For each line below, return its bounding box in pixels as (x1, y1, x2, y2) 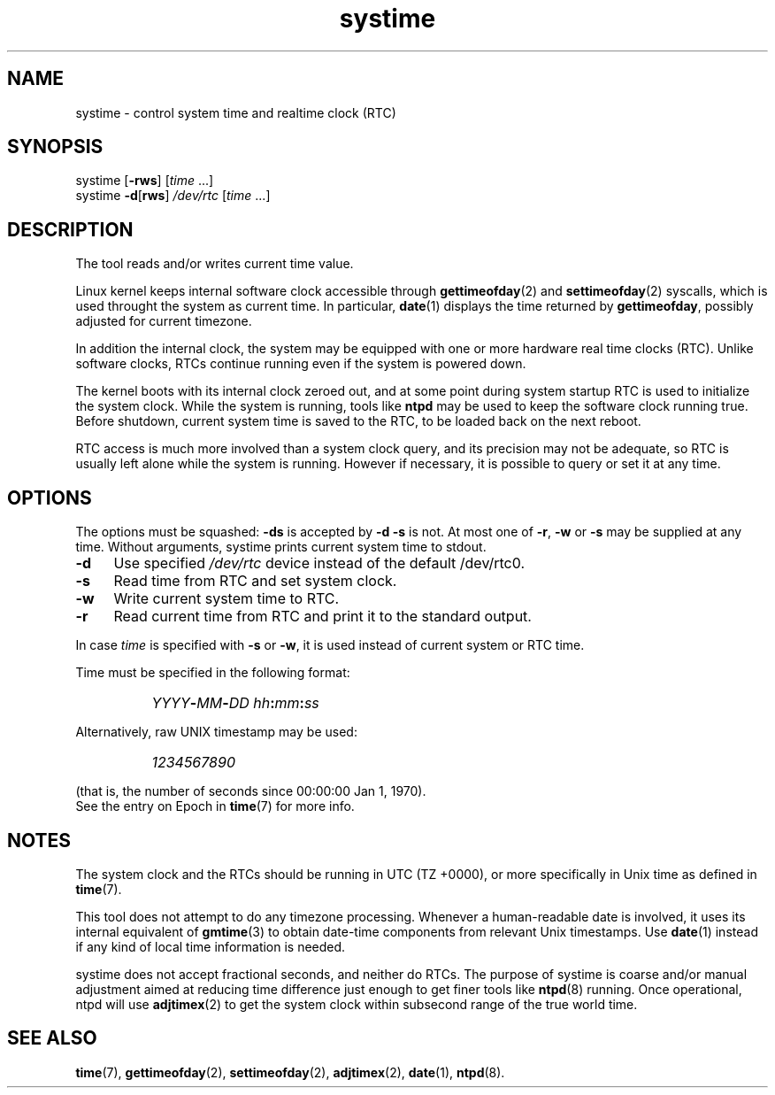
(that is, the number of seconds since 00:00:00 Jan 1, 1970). (75, 783, 426, 799)
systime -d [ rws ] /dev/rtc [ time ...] (75, 188, 271, 204)
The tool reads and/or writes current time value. (75, 256, 354, 272)
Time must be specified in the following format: (75, 665, 350, 681)
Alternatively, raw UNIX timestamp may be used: (75, 724, 357, 740)
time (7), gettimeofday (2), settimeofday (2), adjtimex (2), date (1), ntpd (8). (75, 1064, 505, 1080)
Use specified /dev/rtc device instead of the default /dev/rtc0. (113, 554, 526, 573)
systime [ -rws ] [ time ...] (75, 173, 214, 189)
